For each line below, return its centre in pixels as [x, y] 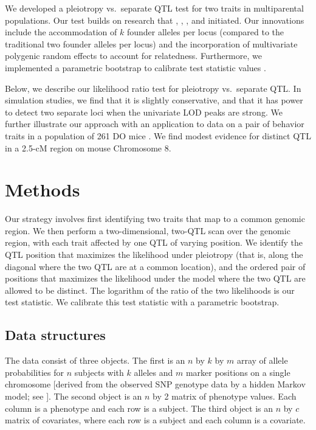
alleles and [153, 372]
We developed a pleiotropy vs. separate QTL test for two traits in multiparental [154, 8]
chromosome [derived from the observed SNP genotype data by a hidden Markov [155, 384]
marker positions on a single [238, 372]
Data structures [55, 335]
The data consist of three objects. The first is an [95, 360]
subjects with [99, 372]
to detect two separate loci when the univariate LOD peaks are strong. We [144, 112]
